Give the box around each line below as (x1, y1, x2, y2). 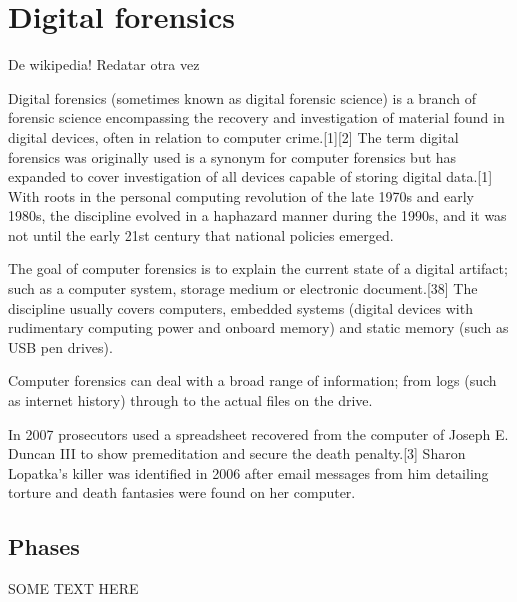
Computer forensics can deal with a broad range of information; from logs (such (8, 370, 497, 391)
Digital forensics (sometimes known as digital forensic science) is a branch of (8, 87, 476, 108)
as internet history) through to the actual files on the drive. (8, 390, 373, 411)
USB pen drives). (8, 336, 113, 357)
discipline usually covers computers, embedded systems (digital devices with (8, 297, 473, 318)
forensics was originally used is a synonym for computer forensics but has (8, 146, 457, 167)
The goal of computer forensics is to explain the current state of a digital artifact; (8, 258, 508, 279)
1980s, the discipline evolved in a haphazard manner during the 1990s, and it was (8, 205, 507, 226)
